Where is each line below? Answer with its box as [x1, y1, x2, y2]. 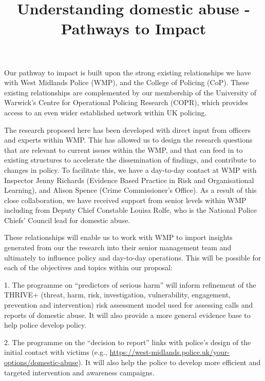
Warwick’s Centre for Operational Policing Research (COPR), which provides [4, 97, 248, 108]
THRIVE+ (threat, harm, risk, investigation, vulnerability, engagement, [4, 289, 231, 300]
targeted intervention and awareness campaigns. [4, 367, 155, 377]
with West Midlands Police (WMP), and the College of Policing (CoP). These [4, 77, 250, 88]
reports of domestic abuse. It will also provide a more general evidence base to [4, 309, 251, 320]
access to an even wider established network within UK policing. [4, 107, 207, 117]
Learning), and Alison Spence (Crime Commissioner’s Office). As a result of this [4, 185, 257, 195]
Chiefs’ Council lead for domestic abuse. [4, 214, 130, 225]
